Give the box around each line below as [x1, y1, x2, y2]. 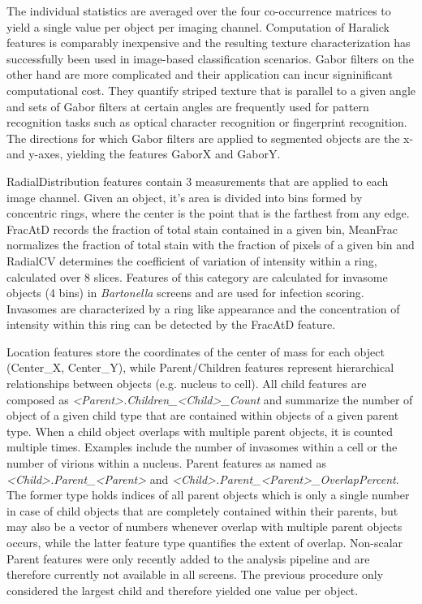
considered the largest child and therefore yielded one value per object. [6, 581, 359, 598]
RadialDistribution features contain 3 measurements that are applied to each [6, 172, 389, 189]
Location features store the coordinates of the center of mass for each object [6, 343, 385, 360]
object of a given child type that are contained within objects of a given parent [6, 407, 399, 424]
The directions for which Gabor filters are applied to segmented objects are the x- [6, 129, 414, 146]
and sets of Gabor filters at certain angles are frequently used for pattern [6, 97, 369, 114]
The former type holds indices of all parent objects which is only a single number [6, 486, 410, 503]
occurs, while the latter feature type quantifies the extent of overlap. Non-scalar [6, 534, 403, 550]
